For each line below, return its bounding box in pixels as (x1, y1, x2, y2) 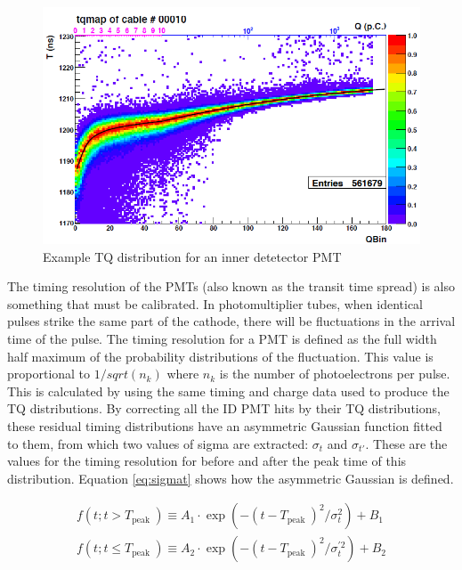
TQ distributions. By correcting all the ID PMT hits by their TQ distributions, (7, 399, 441, 418)
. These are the (365, 434, 448, 452)
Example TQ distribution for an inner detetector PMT (43, 247, 342, 265)
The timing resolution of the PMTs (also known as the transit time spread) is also (7, 277, 455, 296)
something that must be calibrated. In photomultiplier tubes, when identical (7, 294, 424, 313)
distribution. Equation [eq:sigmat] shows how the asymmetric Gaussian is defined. (7, 468, 454, 487)
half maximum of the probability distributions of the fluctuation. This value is (7, 346, 434, 365)
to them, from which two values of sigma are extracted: (7, 434, 309, 452)
